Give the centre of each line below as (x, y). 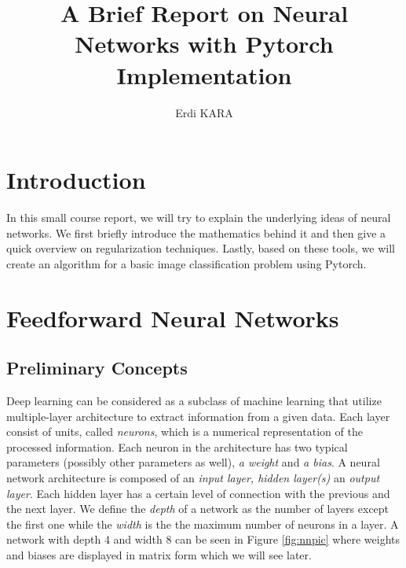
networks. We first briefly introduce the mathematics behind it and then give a (196, 232)
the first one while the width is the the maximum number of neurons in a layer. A (203, 524)
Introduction (76, 180)
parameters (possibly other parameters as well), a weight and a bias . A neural (193, 462)
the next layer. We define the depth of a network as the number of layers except (198, 509)
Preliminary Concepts (97, 368)
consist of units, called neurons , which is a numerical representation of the (185, 432)
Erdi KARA (204, 112)
